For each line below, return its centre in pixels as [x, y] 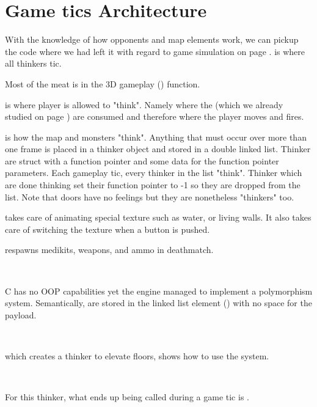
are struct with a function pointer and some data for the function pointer [142, 160]
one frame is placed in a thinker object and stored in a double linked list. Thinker [158, 149]
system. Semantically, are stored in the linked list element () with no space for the [158, 303]
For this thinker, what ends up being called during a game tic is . [127, 397]
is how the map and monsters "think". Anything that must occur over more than [156, 137]
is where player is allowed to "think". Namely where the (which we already [144, 104]
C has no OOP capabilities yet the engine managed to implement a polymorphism [159, 291]
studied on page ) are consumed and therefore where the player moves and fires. [155, 116]
